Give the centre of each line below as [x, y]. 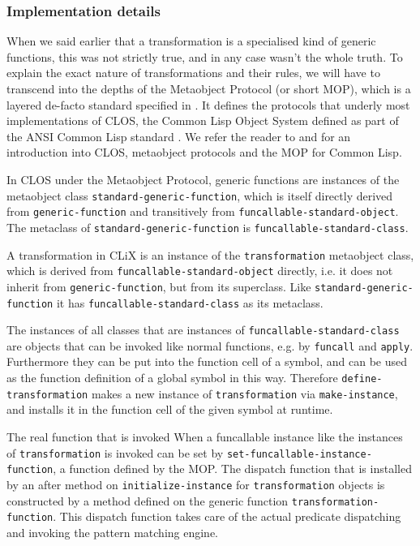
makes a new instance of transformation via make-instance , [244, 393]
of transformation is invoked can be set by [115, 452]
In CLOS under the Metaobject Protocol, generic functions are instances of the [203, 179]
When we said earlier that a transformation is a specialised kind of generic [191, 41]
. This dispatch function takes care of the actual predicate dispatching [227, 516]
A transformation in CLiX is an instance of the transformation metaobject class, [210, 254]
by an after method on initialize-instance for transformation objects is [196, 484]
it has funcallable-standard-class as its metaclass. [190, 302]
